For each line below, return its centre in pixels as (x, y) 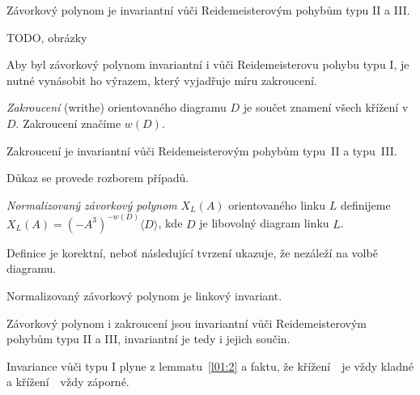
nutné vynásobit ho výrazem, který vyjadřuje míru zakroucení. (162, 80)
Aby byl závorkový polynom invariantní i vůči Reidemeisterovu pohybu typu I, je (208, 64)
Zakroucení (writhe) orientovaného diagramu (117, 107)
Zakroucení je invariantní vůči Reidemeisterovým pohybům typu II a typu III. (202, 150)
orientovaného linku (277, 204)
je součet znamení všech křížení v (326, 107)
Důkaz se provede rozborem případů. (98, 178)
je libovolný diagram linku (264, 223)
